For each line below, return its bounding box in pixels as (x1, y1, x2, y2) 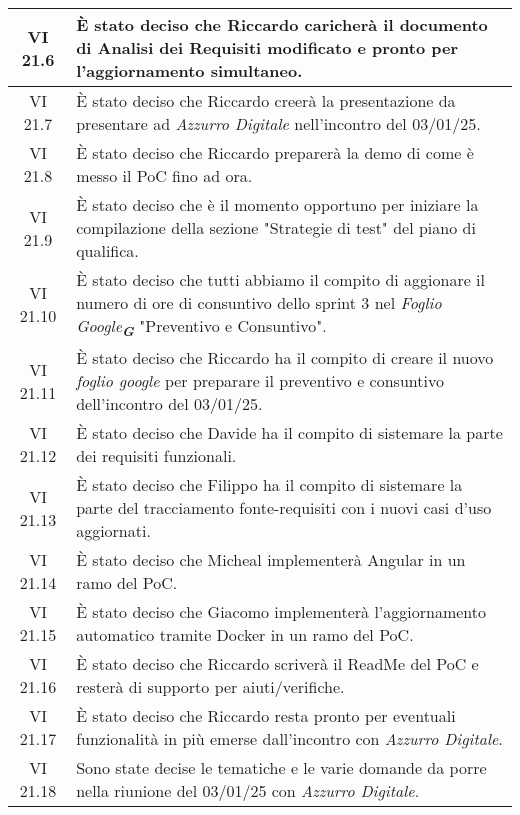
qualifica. (76, 239, 139, 262)
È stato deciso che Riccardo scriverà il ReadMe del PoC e (76, 652, 479, 676)
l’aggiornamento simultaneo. (76, 59, 303, 82)
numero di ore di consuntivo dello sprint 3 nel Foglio (76, 291, 442, 314)
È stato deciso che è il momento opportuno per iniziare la (76, 193, 479, 216)
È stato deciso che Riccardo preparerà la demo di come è (76, 141, 474, 164)
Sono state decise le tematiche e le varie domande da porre (76, 756, 487, 780)
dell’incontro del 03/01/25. (76, 392, 263, 416)
